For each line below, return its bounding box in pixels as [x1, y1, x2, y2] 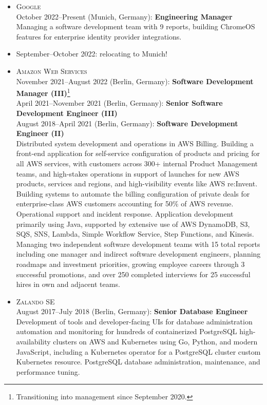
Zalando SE [16, 296, 55, 306]
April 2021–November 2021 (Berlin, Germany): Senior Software [16, 98, 223, 108]
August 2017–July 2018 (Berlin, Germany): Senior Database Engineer [16, 306, 248, 317]
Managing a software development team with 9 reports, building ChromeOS [16, 21, 255, 32]
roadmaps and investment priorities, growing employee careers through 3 [16, 258, 245, 269]
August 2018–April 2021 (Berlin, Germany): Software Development [16, 118, 238, 128]
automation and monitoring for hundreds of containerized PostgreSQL [16, 326, 237, 337]
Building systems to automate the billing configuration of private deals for [16, 188, 250, 199]
